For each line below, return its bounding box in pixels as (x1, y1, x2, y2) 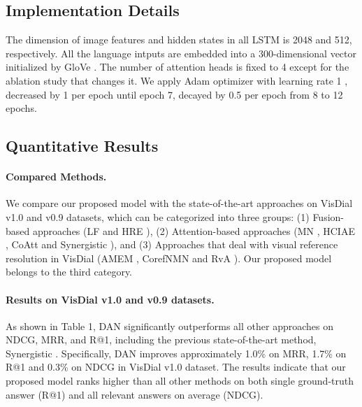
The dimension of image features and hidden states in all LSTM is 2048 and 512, (6, 32, 352, 47)
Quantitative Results (6, 135, 159, 157)
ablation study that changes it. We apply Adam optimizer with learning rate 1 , (6, 73, 348, 87)
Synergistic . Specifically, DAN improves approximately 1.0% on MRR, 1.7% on (6, 345, 347, 360)
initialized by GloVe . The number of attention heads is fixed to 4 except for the (6, 59, 349, 74)
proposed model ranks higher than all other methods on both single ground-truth (6, 373, 354, 388)
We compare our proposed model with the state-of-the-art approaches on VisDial (6, 196, 353, 210)
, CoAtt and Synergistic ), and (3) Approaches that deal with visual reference (6, 237, 338, 252)
